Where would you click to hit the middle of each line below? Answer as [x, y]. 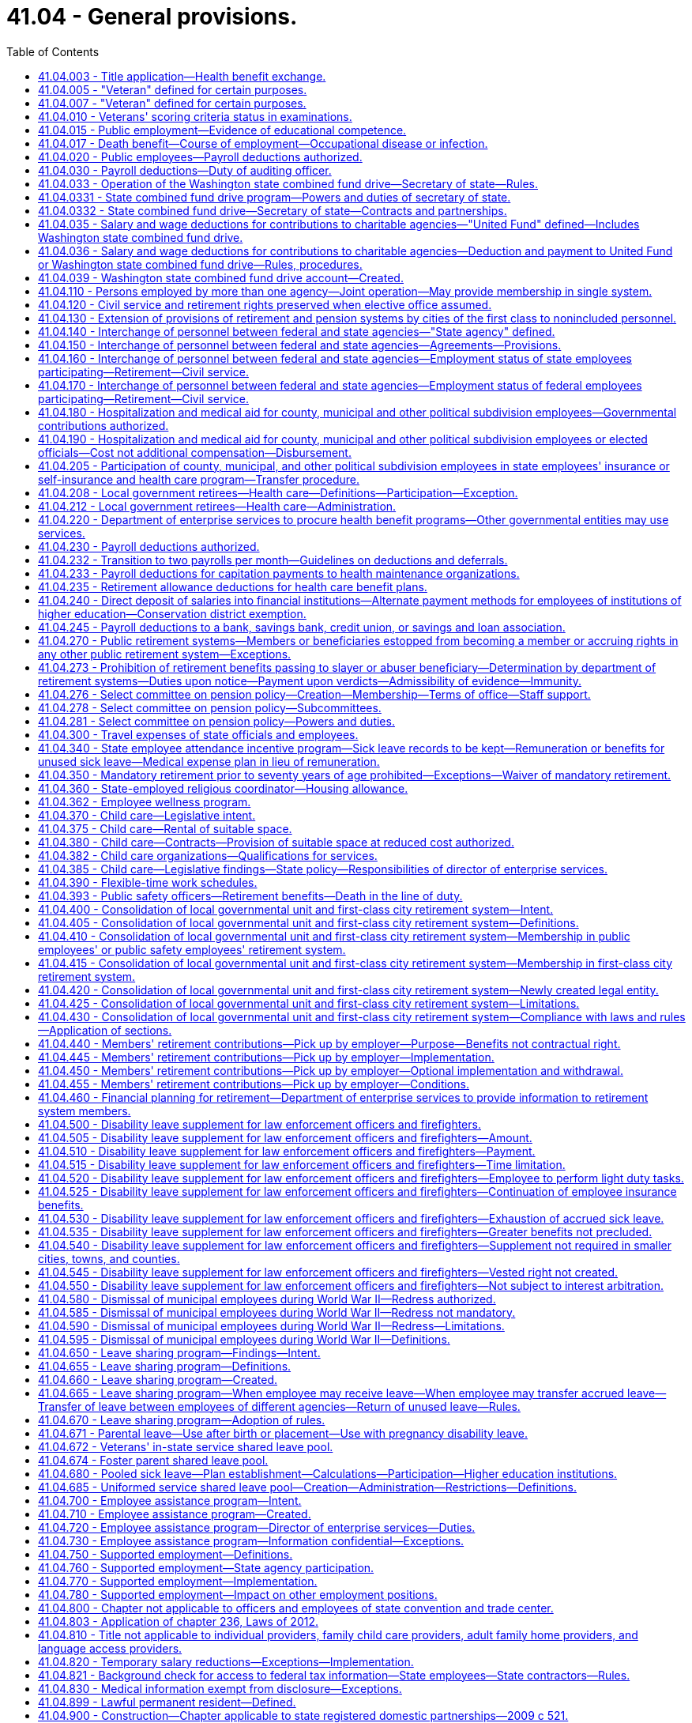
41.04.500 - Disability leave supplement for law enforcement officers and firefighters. [259, 1124]
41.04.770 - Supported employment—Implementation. [178, 1581]
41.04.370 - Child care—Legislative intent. [147, 815]
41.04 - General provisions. [152, 17]
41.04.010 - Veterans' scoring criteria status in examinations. [195, 116]
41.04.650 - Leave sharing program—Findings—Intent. [179, 1352]
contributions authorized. [103, 425]
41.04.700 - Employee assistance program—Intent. [170, 1500]
